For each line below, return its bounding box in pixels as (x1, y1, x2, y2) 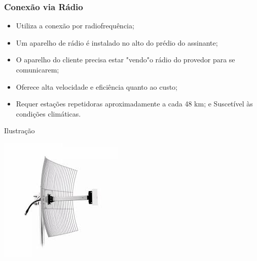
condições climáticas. (16, 108, 81, 119)
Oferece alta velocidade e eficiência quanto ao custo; (16, 81, 177, 92)
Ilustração (4, 125, 35, 136)
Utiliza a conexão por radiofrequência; (16, 20, 134, 31)
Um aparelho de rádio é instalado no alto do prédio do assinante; (16, 37, 218, 48)
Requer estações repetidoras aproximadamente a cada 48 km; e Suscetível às (16, 98, 253, 109)
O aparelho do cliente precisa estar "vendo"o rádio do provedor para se (16, 54, 235, 65)
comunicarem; (16, 64, 59, 74)
